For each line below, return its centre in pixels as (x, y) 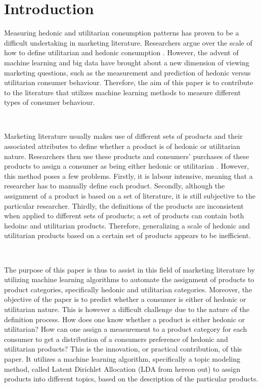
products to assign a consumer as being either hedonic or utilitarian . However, (127, 166)
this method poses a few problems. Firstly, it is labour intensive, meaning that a (128, 176)
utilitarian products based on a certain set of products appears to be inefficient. (127, 235)
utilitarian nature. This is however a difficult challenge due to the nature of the (127, 309)
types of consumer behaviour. (50, 102)
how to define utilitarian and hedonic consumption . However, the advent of (121, 52)
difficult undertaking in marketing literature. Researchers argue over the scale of (128, 42)
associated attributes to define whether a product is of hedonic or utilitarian (122, 146)
